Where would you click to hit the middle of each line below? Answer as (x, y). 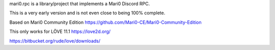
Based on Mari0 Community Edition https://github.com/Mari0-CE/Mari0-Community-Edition (105, 22)
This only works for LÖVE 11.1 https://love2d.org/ (60, 32)
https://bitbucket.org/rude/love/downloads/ (55, 41)
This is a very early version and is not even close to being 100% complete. (87, 13)
